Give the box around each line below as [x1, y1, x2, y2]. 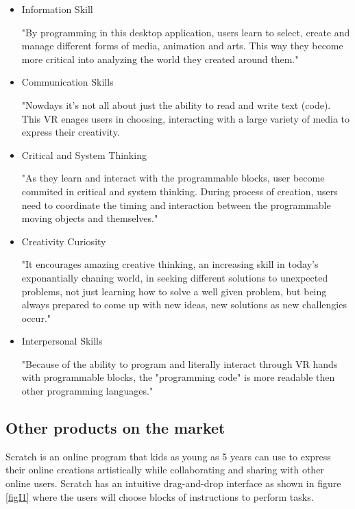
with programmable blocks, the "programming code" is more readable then [21, 370, 335, 384]
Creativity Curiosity [21, 234, 106, 248]
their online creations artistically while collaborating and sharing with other [5, 462, 324, 477]
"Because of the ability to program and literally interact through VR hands [21, 356, 338, 371]
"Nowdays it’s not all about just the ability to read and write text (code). [21, 97, 331, 112]
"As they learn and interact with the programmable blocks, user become [21, 171, 325, 185]
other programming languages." [21, 384, 154, 398]
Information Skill [21, 2, 93, 16]
